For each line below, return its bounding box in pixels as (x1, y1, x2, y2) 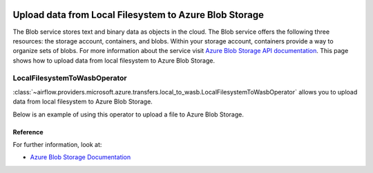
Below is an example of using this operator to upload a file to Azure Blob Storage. (12, 110, 245, 119)
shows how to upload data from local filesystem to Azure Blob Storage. (12, 56, 216, 65)
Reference (12, 128, 44, 136)
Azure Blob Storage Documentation (30, 153, 131, 161)
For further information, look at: (12, 141, 102, 148)
